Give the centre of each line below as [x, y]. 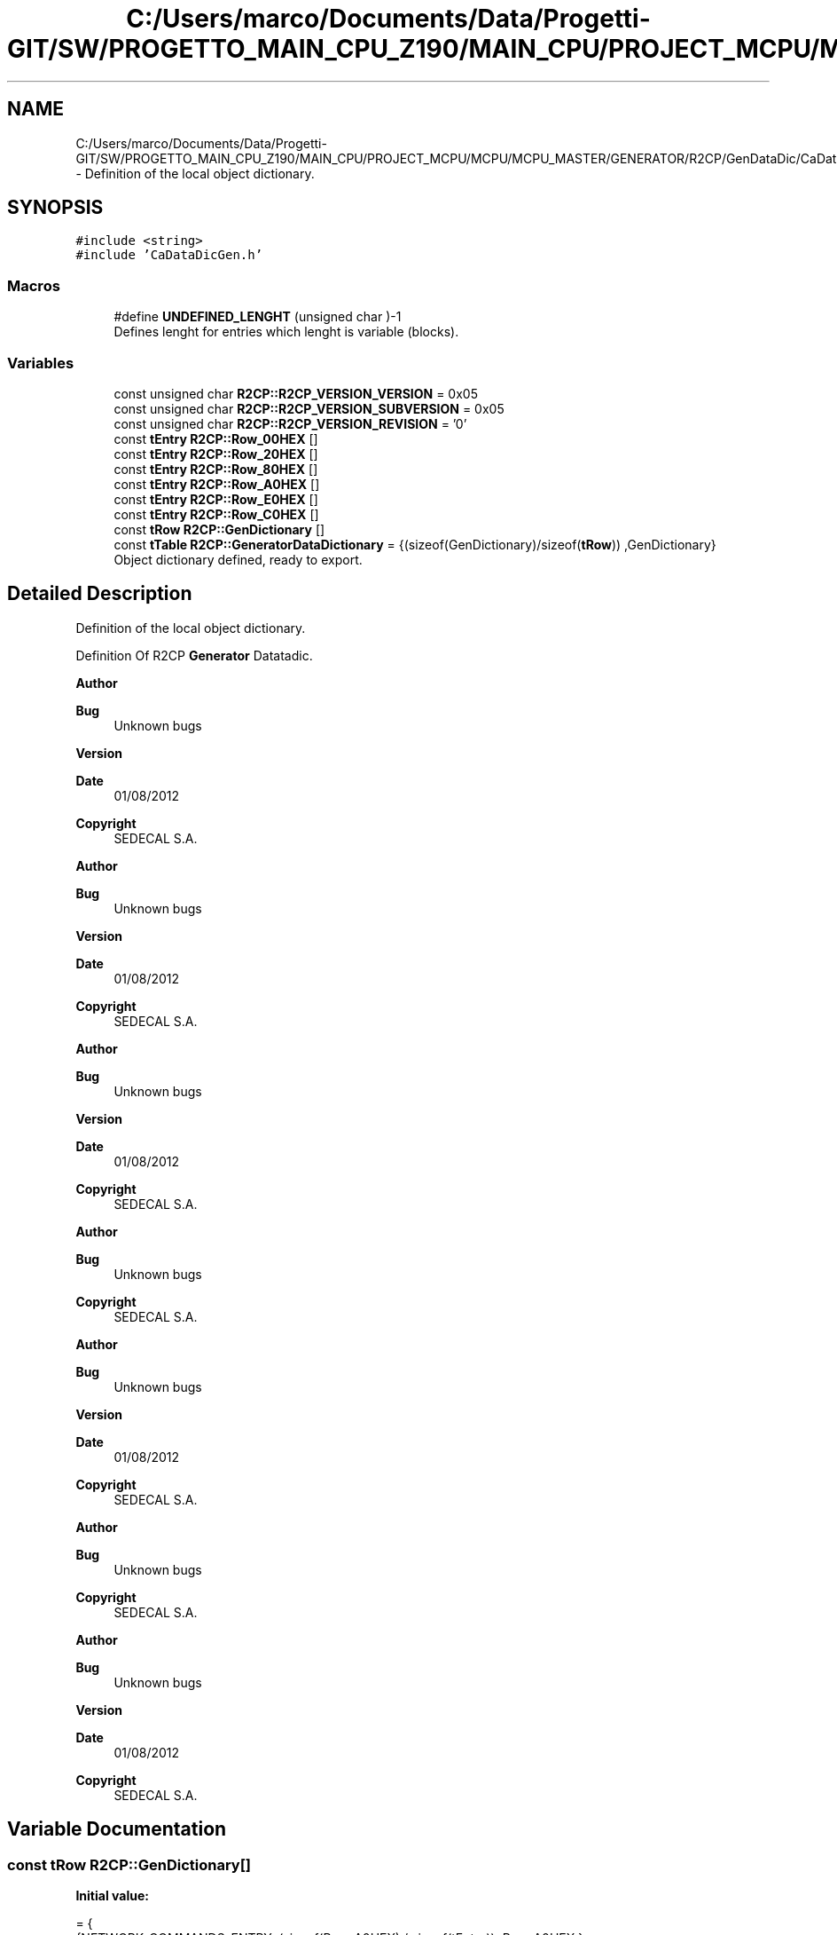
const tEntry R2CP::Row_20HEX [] [216, 454]
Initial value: [112, 1896]
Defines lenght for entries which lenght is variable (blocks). [286, 332]
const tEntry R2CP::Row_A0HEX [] [217, 484]
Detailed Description [100, 594]
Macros [34, 285]
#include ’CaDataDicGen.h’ [169, 255]
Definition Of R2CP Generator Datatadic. [194, 655]
